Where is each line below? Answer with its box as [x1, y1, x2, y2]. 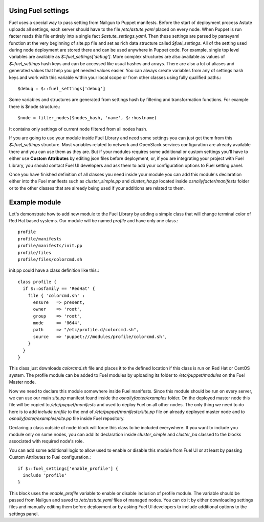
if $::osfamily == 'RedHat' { [22, 286, 95, 291]
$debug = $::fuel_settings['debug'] [18, 86, 106, 92]
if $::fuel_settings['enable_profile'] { [18, 466, 118, 471]
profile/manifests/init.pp [18, 243, 83, 249]
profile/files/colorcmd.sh [18, 257, 83, 262]
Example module [9, 198, 61, 206]
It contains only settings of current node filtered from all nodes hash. [9, 126, 148, 132]
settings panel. [9, 511, 39, 517]
